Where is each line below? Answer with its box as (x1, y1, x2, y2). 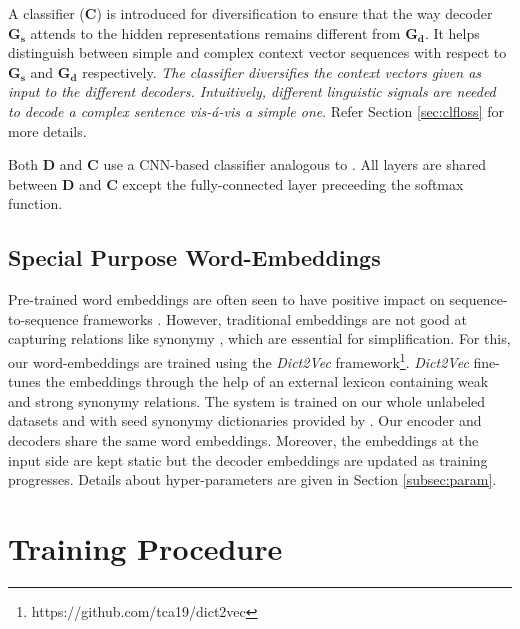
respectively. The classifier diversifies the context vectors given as (82, 61, 482, 82)
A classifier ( (8, 3, 85, 23)
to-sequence (8, 308, 79, 329)
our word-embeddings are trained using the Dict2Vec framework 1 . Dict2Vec (8, 348, 469, 372)
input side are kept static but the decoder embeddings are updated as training (8, 449, 488, 470)
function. (8, 193, 63, 214)
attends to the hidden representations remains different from (30, 22, 401, 43)
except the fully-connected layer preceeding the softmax (122, 173, 464, 194)
